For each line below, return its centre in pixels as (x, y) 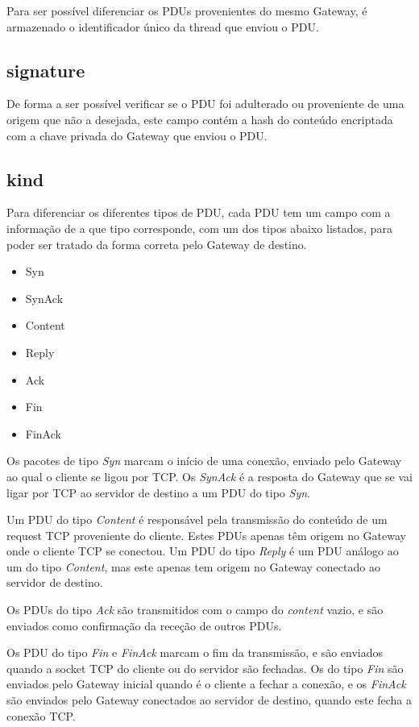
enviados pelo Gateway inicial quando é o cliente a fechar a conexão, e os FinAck (206, 684)
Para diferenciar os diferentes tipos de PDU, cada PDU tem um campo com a (199, 212)
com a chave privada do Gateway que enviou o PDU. (137, 135)
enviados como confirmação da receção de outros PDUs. (144, 625)
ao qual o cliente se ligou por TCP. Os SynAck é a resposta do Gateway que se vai (209, 476)
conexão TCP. (41, 715)
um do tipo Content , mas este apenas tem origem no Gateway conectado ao (193, 566)
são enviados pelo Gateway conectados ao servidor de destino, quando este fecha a (209, 700)
